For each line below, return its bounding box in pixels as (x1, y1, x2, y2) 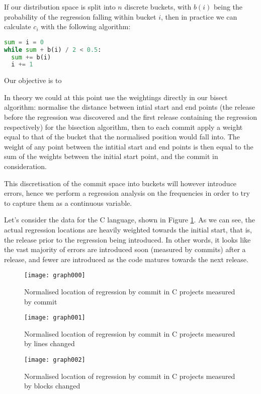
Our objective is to (4, 75, 62, 86)
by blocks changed (24, 380, 80, 391)
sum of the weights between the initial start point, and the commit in (4, 151, 218, 162)
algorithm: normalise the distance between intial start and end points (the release (4, 102, 255, 112)
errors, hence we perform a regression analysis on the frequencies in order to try (4, 188, 250, 198)
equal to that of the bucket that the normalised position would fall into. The (4, 131, 240, 142)
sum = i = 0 (4, 38, 44, 46)
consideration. (4, 161, 47, 172)
